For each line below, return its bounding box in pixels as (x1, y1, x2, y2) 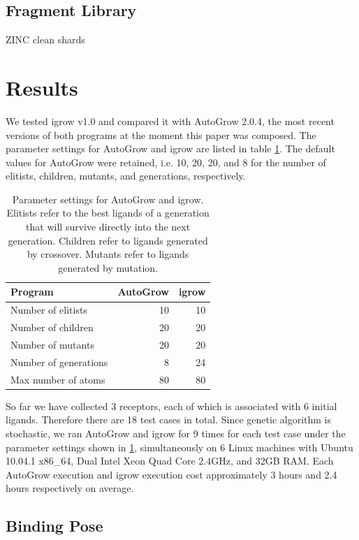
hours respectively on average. (6, 481, 134, 495)
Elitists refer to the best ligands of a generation (6, 205, 210, 220)
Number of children (10, 320, 94, 335)
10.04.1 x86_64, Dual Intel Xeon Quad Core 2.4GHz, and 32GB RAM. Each (6, 453, 334, 468)
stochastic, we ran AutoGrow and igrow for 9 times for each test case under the (6, 425, 346, 440)
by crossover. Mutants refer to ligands (27, 247, 189, 261)
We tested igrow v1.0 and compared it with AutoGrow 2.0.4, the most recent (6, 113, 335, 128)
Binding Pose (6, 515, 103, 537)
